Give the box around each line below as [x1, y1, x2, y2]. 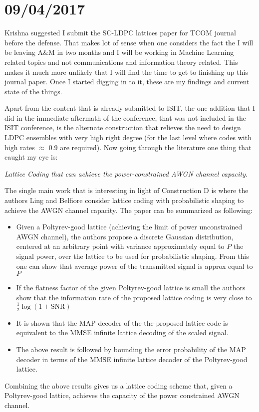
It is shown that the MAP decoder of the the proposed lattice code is [16, 317, 228, 328]
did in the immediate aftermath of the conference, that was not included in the [4, 112, 246, 123]
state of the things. [4, 86, 62, 96]
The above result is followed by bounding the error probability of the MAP [16, 344, 246, 354]
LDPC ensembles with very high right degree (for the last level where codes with [4, 132, 252, 143]
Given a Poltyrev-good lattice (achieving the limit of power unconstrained [16, 221, 243, 232]
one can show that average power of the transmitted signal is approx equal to [16, 260, 253, 271]
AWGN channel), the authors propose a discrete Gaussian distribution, [16, 231, 234, 241]
